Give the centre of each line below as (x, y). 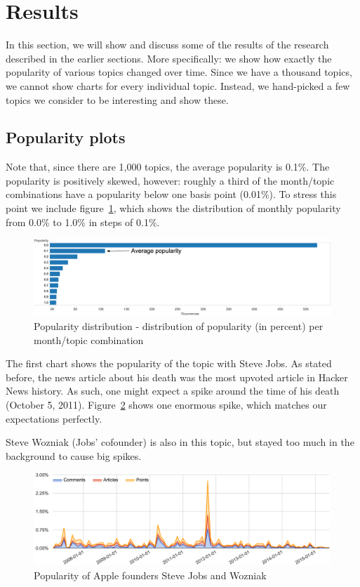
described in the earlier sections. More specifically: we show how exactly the (169, 58)
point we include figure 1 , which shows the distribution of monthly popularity (173, 208)
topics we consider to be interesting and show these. (117, 99)
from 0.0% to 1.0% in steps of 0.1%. (83, 222)
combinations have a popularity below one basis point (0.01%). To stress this (171, 194)
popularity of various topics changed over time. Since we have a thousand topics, (179, 72)
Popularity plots (66, 137)
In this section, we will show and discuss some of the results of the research (167, 45)
